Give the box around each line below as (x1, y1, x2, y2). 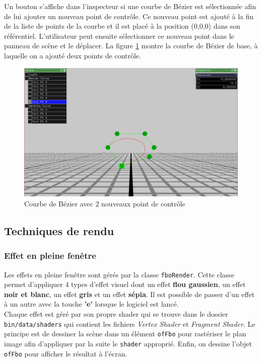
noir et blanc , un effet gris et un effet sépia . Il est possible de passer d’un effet (4, 288, 255, 299)
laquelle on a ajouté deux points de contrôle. (4, 50, 141, 60)
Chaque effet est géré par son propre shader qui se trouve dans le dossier (4, 309, 228, 319)
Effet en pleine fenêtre (4, 249, 96, 262)
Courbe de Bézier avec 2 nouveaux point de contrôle (24, 198, 185, 209)
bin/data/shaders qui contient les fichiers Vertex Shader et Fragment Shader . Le (4, 318, 255, 329)
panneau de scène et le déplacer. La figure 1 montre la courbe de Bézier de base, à (4, 40, 258, 51)
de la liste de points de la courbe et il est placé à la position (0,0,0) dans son (4, 21, 240, 31)
